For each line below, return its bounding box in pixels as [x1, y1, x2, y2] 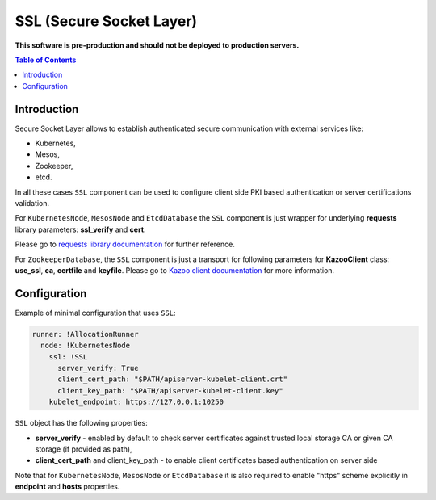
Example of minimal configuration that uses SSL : [15, 308, 177, 317]
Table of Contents [15, 55, 77, 65]
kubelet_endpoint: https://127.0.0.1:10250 [48, 397, 224, 407]
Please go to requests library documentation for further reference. [15, 239, 236, 250]
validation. [15, 198, 50, 208]
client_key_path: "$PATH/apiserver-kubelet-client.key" [57, 386, 283, 395]
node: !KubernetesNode [40, 341, 131, 351]
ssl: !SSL [48, 352, 88, 361]
